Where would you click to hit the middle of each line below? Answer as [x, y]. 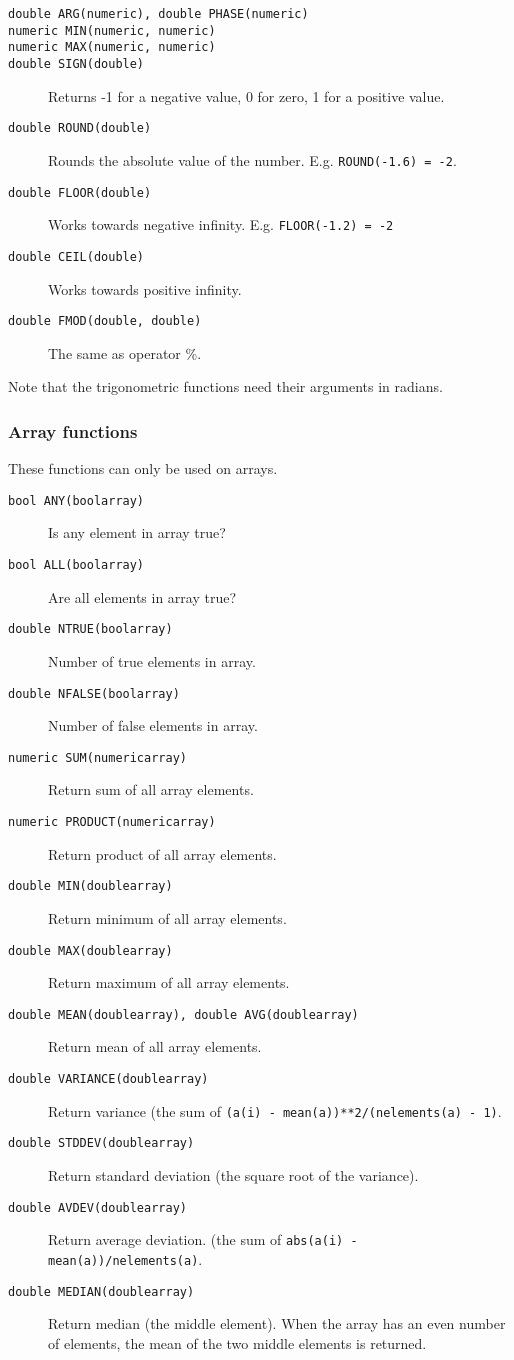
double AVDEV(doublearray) [97, 1207]
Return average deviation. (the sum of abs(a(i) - [203, 1239]
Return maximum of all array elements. [169, 982]
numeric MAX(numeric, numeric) [112, 47]
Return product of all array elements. [162, 853]
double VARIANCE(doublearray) [108, 1079]
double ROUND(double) [80, 128]
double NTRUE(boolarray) [90, 629]
